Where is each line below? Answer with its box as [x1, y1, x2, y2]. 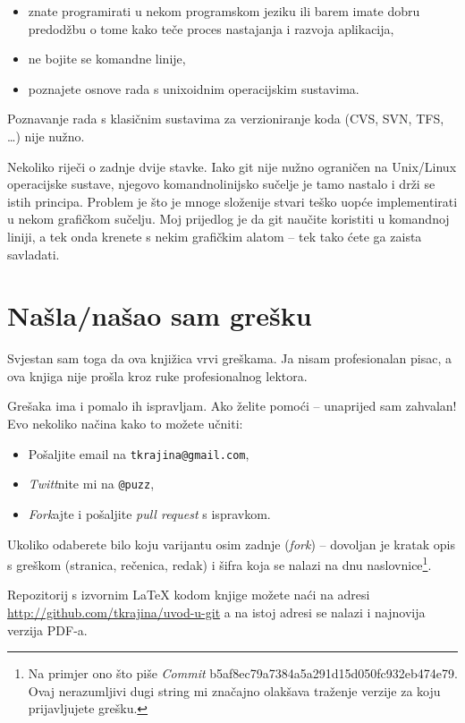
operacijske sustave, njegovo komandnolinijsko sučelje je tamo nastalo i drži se [7, 174, 435, 193]
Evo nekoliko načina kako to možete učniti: [7, 414, 243, 433]
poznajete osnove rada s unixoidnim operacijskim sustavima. [28, 79, 359, 98]
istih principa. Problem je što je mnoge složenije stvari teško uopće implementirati [7, 191, 458, 210]
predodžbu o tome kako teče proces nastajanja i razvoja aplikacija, [28, 19, 394, 38]
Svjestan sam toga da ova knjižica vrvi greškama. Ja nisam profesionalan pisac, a [7, 349, 452, 368]
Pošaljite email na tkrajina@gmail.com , [28, 444, 249, 463]
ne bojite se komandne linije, [28, 49, 186, 68]
